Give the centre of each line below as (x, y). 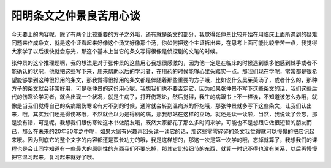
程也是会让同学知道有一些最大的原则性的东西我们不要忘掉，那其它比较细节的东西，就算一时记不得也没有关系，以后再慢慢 (164, 148)
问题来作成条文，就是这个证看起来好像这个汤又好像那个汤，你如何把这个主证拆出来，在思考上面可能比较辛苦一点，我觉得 (164, 42)
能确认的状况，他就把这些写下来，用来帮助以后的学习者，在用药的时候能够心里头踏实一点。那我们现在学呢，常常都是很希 (164, 71)
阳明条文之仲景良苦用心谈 (76, 16)
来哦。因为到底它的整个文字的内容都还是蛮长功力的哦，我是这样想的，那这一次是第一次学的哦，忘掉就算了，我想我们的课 (164, 140)
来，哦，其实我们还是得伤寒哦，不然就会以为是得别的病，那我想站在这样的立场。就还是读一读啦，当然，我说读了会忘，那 (164, 114)
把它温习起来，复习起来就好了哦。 (54, 157)
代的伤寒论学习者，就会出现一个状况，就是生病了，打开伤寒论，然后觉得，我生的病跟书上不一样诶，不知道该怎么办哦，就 (164, 97)
